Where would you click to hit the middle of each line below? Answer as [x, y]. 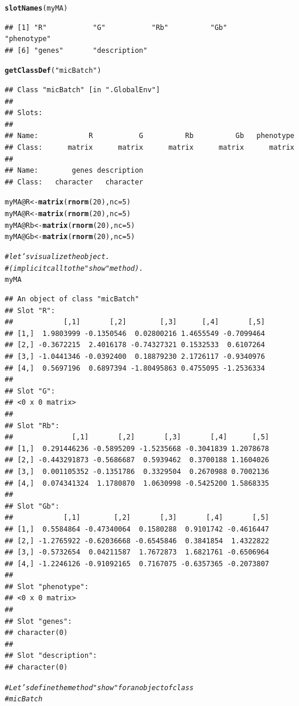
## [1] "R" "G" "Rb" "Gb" [116, 27]
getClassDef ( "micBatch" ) [53, 71]
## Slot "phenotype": [47, 586]
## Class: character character [74, 182]
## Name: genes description [74, 171]
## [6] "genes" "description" [76, 50]
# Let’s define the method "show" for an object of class [99, 687]
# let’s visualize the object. [57, 257]
